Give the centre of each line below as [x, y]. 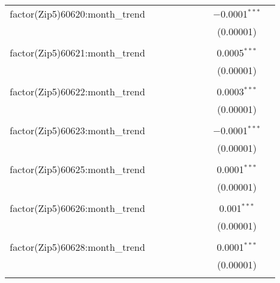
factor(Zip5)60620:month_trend [77, 14]
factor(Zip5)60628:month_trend [77, 247]
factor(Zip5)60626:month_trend [77, 208]
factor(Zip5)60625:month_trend [77, 169]
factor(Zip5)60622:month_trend [77, 91]
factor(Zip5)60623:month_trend [77, 130]
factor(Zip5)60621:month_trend [77, 53]
